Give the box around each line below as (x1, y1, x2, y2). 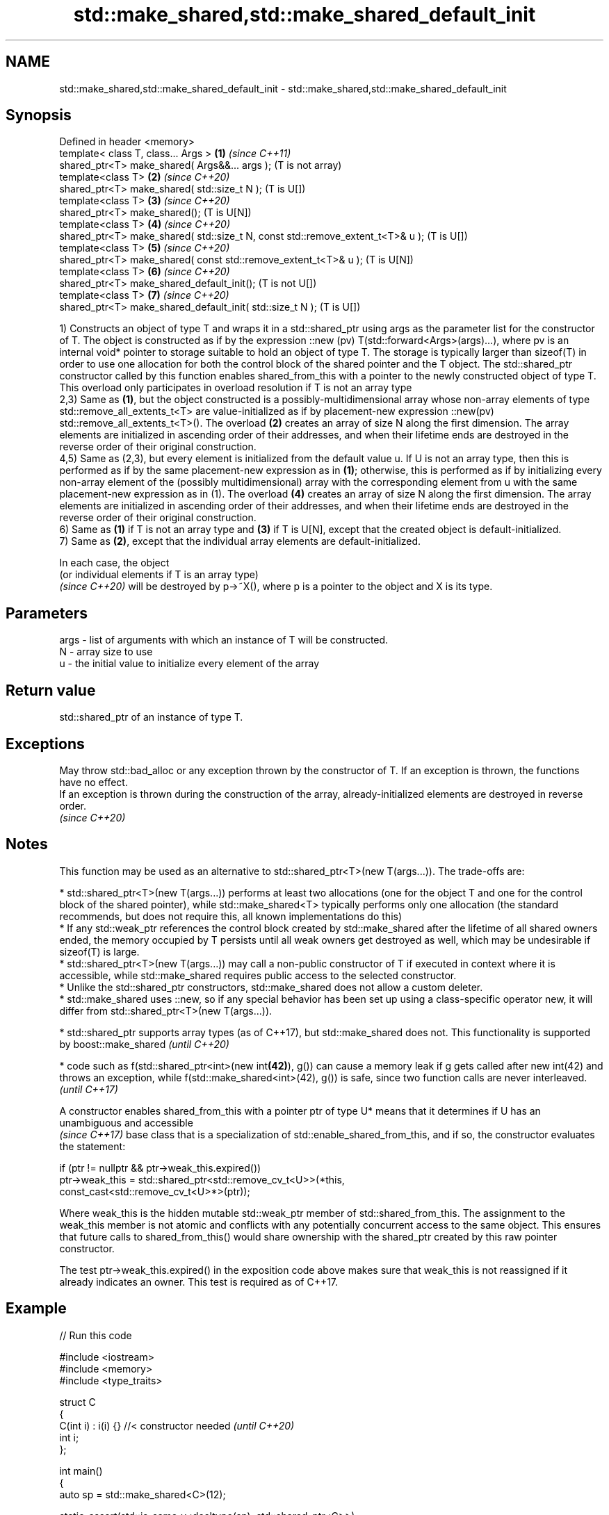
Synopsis (6, 106, 72, 124)
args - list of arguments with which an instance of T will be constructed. (59, 634, 389, 646)
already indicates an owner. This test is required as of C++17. (59, 1275, 339, 1288)
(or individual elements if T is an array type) (59, 568, 259, 581)
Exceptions (6, 735, 85, 753)
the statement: (59, 1140, 126, 1152)
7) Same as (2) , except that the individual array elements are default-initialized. (59, 535, 421, 548)
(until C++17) (59, 1083, 118, 1095)
